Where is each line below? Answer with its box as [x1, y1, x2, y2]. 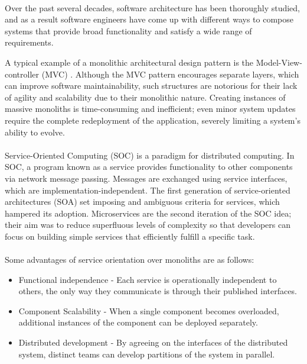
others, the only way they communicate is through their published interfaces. [18, 285, 297, 297]
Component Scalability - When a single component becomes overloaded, [18, 304, 279, 317]
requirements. [5, 36, 54, 49]
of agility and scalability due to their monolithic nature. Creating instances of [5, 91, 286, 103]
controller [5, 67, 40, 80]
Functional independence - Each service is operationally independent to [18, 273, 277, 285]
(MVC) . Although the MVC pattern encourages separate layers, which [41, 67, 299, 80]
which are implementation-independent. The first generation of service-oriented [5, 183, 290, 196]
